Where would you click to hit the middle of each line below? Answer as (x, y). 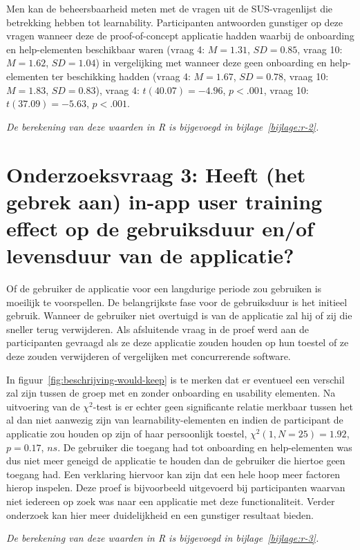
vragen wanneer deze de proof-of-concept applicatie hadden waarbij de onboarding (180, 36)
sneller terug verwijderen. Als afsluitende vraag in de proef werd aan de (158, 329)
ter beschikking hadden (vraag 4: (121, 76)
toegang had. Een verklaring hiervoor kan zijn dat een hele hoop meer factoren (173, 474)
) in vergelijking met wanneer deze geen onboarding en (211, 63)
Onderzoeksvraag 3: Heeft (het (156, 174)
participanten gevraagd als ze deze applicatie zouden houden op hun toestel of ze (178, 342)
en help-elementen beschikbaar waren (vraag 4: (106, 49)
